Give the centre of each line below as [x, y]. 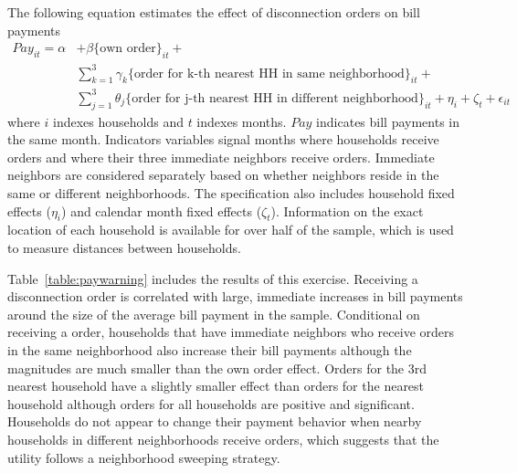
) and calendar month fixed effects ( [162, 210]
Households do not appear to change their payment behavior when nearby [215, 421]
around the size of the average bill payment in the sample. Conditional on [214, 314]
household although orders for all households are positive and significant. [211, 403]
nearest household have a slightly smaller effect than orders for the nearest [216, 386]
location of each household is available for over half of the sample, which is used [231, 230]
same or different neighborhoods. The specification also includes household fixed [231, 193]
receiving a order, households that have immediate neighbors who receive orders [231, 332]
